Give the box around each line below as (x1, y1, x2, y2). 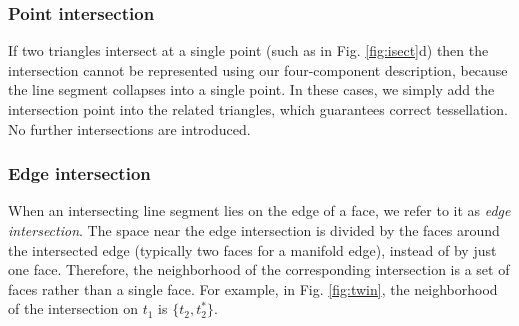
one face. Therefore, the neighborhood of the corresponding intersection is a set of (8, 259, 510, 280)
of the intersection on (8, 298, 139, 319)
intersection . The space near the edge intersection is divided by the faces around (8, 220, 500, 240)
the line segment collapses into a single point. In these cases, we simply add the (8, 79, 495, 100)
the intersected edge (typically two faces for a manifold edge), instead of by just (8, 239, 497, 260)
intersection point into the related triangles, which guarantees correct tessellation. (8, 99, 508, 119)
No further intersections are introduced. (8, 118, 251, 139)
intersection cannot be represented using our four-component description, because (8, 59, 508, 80)
